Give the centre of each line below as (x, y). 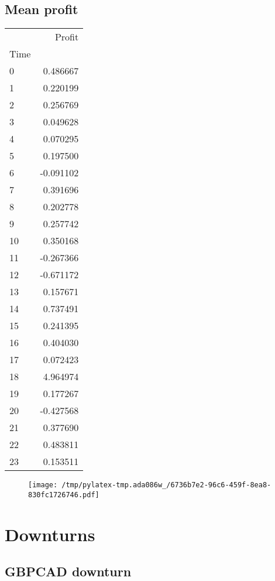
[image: (43, 485)
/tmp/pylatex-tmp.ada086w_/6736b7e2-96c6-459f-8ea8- (166, 485)
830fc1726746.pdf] (64, 495)
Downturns (50, 534)
